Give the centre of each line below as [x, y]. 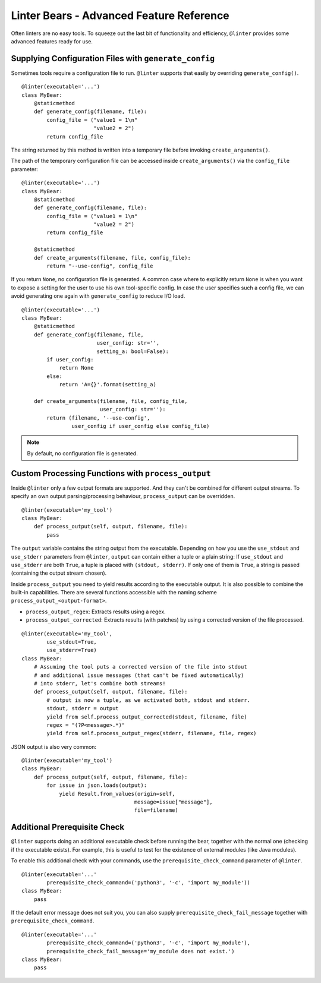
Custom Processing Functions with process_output [111, 473]
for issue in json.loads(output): [97, 785]
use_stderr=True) [72, 650]
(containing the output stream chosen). [59, 573]
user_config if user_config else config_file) [141, 426]
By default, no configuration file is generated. [82, 453]
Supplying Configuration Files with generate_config [113, 59]
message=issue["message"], [174, 802]
